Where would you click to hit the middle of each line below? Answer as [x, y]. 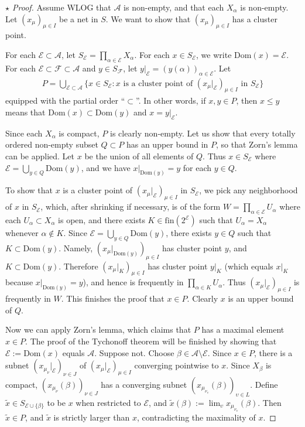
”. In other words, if [171, 100]
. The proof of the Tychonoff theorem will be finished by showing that [151, 341]
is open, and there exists [102, 220]
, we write [214, 54]
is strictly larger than [92, 417]
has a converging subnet [144, 384]
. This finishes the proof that [113, 298]
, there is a [273, 352]
